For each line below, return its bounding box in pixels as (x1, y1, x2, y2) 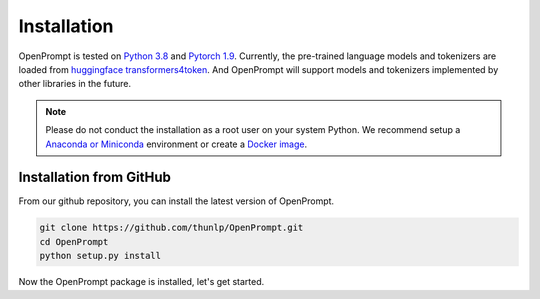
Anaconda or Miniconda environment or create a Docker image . (45, 138, 308, 150)
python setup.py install (39, 250, 162, 262)
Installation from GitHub (18, 169, 172, 186)
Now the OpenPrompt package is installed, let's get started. (18, 276, 265, 288)
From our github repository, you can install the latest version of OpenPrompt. (18, 195, 335, 207)
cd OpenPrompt (39, 236, 109, 247)
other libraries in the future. (18, 78, 132, 90)
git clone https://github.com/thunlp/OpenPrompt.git (39, 222, 304, 234)
